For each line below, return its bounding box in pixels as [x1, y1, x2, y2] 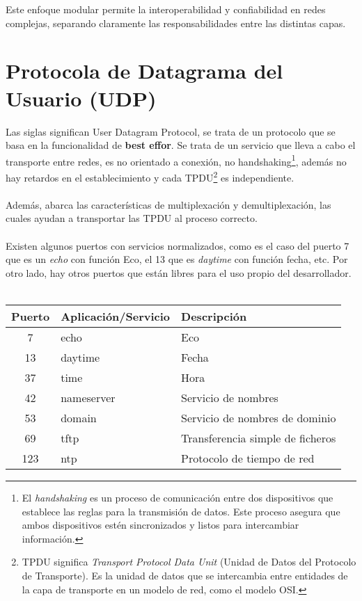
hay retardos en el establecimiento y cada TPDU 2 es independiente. [6, 168, 294, 184]
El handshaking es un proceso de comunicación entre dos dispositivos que [22, 490, 333, 504]
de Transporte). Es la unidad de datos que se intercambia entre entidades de [22, 568, 348, 582]
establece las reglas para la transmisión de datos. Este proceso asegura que [22, 504, 340, 518]
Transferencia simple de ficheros [181, 429, 336, 446]
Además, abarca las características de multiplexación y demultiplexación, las [6, 197, 331, 211]
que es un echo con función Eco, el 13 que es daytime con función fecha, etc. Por [6, 252, 348, 266]
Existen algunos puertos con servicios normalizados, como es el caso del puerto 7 [6, 238, 349, 253]
